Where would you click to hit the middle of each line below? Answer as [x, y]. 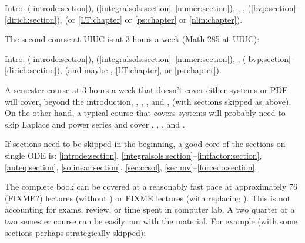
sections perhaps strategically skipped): [76, 232]
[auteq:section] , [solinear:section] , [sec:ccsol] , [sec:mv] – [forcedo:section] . [131, 167]
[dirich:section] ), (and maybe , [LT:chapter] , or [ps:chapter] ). [113, 70]
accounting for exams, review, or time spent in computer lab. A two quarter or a [150, 209]
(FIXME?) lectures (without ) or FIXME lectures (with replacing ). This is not [148, 198]
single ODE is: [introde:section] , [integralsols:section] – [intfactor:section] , [133, 155]
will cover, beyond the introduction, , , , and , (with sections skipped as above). [148, 101]
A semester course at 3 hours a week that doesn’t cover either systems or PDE [146, 89]
